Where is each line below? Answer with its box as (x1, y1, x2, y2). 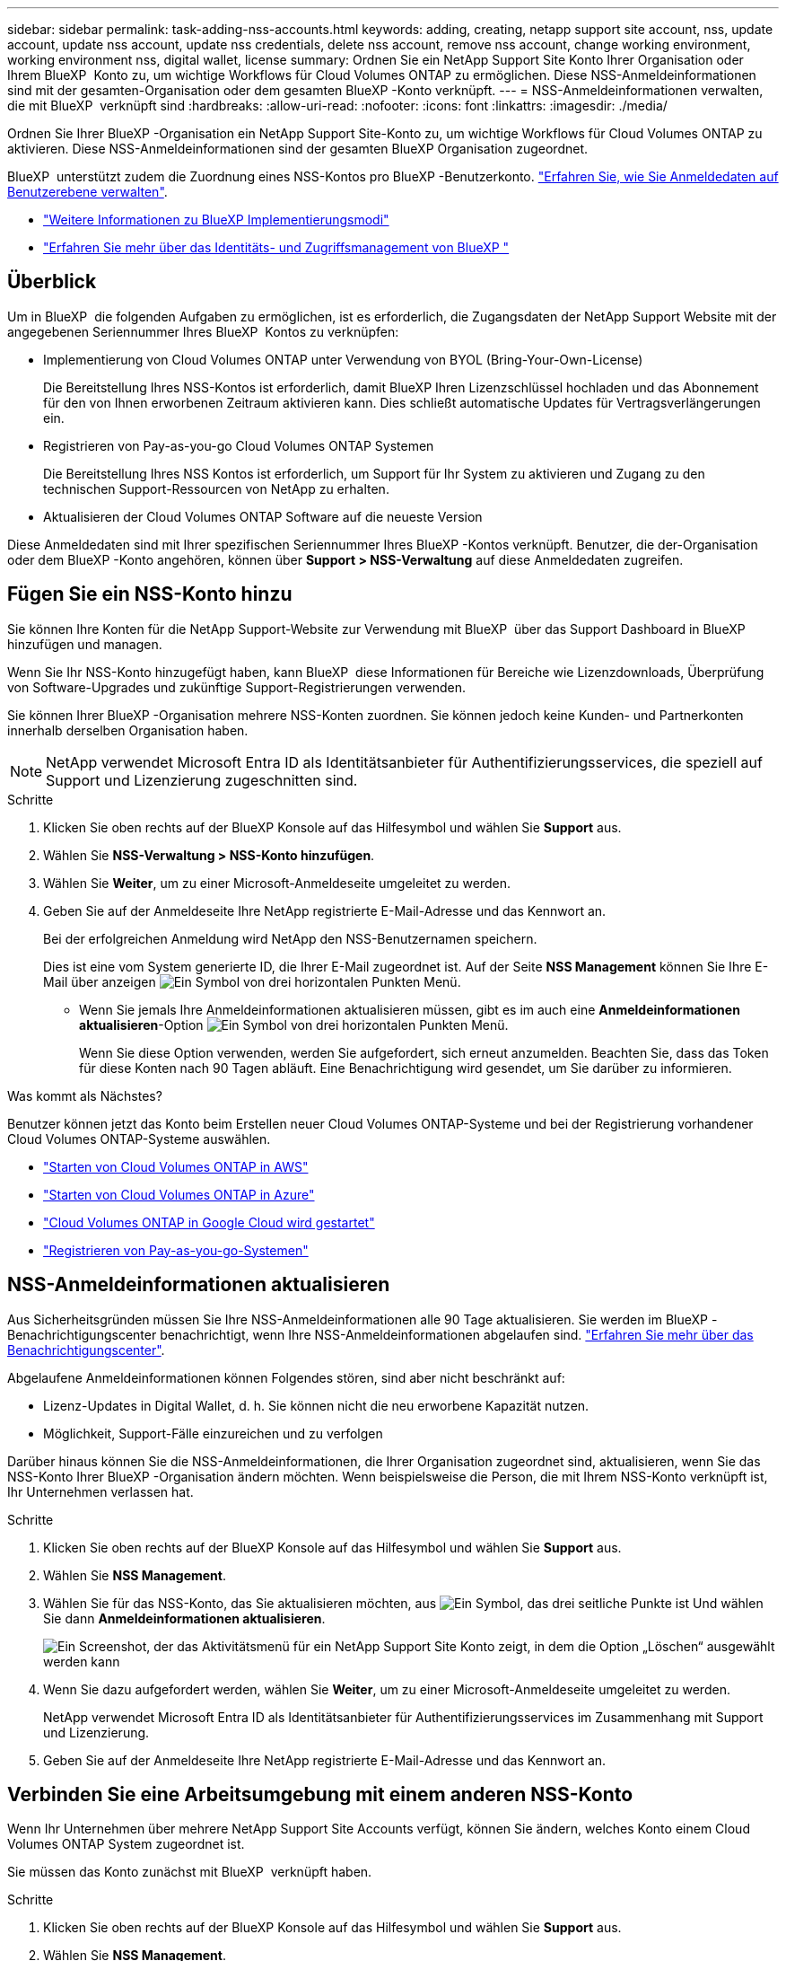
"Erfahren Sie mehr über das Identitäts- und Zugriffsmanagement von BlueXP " (43, 240, 510, 255)
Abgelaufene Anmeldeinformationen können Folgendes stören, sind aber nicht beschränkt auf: (7, 1369, 565, 1385)
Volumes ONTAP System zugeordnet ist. (7, 1836, 245, 1852)
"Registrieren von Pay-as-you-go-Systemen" (43, 1242, 309, 1258)
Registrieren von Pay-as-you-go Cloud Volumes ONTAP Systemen (43, 437, 434, 453)
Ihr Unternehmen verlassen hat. (7, 1483, 194, 1499)
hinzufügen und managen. (7, 636, 162, 652)
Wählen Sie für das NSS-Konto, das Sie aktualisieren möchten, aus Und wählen (43, 1595, 764, 1611)
